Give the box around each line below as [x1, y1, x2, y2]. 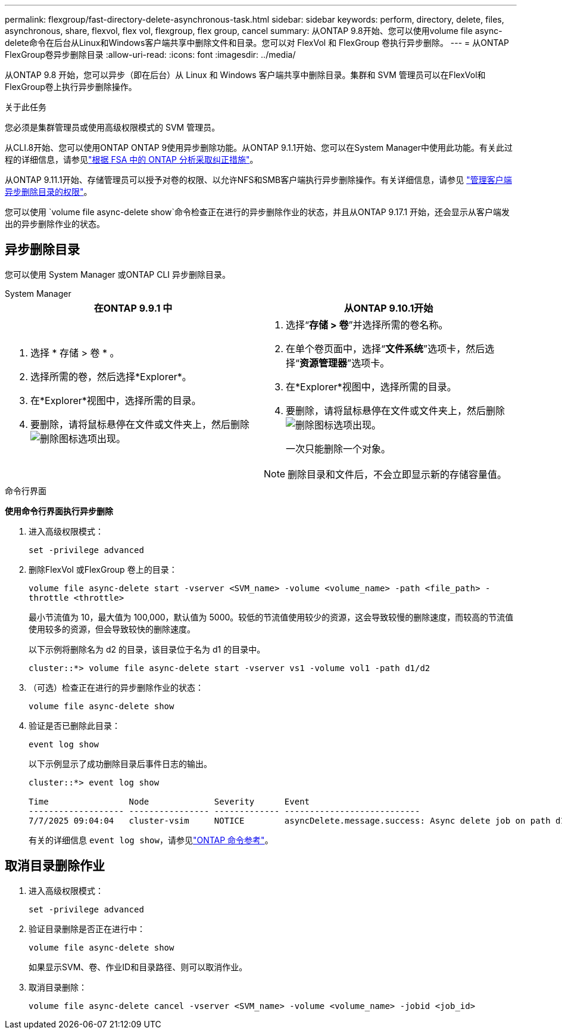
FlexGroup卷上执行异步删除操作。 [5, 82, 137, 92]
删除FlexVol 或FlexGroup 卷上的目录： [29, 564, 177, 575]
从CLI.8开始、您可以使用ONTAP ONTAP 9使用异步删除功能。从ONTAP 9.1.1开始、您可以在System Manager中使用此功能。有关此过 [5, 142, 513, 153]
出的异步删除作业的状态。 [5, 219, 105, 229]
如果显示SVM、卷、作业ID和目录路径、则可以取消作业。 [29, 961, 248, 972]
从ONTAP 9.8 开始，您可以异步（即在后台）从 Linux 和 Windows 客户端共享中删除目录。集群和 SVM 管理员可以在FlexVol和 [5, 70, 486, 80]
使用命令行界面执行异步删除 [5, 505, 113, 516]
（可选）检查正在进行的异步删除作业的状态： [29, 682, 204, 693]
